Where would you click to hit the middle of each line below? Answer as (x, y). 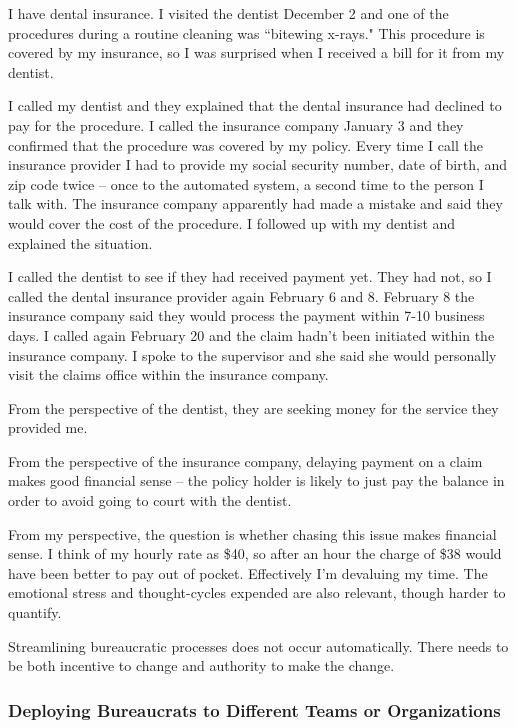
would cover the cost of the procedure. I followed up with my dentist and (232, 222)
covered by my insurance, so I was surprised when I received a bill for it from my (256, 52)
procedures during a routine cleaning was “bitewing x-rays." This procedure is (246, 32)
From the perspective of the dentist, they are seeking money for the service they (253, 407)
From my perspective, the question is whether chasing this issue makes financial (252, 533)
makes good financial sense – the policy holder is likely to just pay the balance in (256, 480)
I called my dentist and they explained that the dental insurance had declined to (255, 105)
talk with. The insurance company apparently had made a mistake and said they (255, 203)
